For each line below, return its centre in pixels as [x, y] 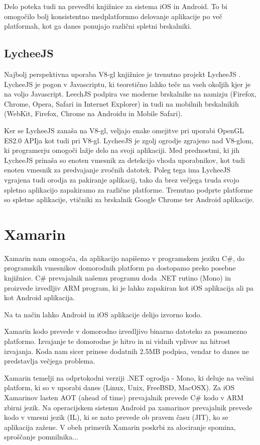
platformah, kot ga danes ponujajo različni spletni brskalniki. [98, 26]
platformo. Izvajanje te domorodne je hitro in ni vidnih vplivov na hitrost [117, 341]
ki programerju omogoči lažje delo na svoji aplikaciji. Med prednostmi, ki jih [122, 150]
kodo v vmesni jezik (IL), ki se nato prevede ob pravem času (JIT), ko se [116, 417]
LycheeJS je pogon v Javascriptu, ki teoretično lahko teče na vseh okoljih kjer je [127, 84]
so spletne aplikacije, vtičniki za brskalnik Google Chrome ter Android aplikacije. [129, 199]
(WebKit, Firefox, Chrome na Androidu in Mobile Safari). [93, 113]
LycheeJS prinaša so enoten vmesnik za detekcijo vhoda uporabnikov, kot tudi [124, 160]
